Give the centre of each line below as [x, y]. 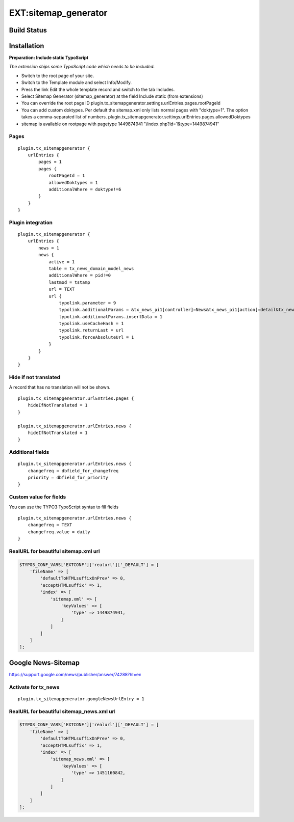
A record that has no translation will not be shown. [60, 387]
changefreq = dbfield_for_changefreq [73, 471]
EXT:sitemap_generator [58, 13]
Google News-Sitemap [44, 663]
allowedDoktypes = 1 [73, 182]
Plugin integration [31, 222]
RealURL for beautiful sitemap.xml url [54, 551]
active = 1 [62, 262]
